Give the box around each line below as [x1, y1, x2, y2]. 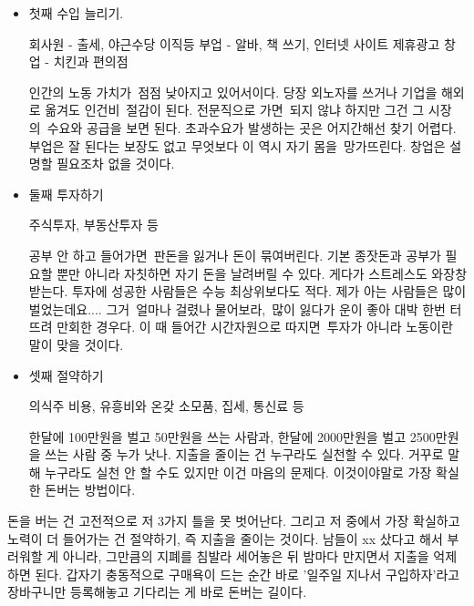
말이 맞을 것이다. [28, 334, 124, 354]
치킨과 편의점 [53, 52, 129, 71]
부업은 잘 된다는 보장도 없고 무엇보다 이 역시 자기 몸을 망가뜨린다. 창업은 [28, 136, 446, 155]
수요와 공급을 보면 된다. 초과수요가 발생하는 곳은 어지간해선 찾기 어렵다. [46, 118, 457, 137]
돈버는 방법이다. [45, 480, 136, 499]
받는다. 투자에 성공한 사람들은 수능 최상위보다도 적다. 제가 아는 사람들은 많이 [28, 282, 467, 301]
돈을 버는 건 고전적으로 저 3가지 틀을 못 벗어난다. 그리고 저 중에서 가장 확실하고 [7, 511, 460, 530]
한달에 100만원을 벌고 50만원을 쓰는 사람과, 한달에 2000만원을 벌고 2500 [28, 426, 436, 446]
